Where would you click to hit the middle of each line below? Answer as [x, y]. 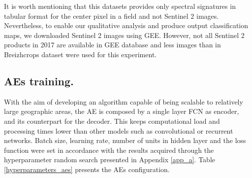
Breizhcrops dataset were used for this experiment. [80, 54]
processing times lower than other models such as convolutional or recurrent [119, 130]
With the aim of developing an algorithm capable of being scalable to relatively [124, 101]
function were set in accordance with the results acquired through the [109, 150]
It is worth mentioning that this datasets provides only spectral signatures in [120, 6]
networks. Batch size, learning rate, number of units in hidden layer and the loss [125, 140]
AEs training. [39, 81]
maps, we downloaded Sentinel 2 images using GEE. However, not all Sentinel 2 [124, 35]
